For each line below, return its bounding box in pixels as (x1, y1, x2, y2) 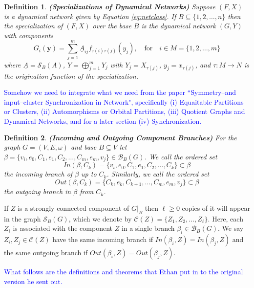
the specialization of (4, 21, 63, 31)
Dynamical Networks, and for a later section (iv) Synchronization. (4, 116, 202, 126)
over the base (92, 21, 131, 31)
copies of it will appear (182, 202, 250, 213)
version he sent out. (4, 276, 63, 286)
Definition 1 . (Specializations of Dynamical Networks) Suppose (4, 1, 215, 11)
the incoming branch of (4, 169, 73, 179)
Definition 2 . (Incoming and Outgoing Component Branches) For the (4, 132, 237, 142)
